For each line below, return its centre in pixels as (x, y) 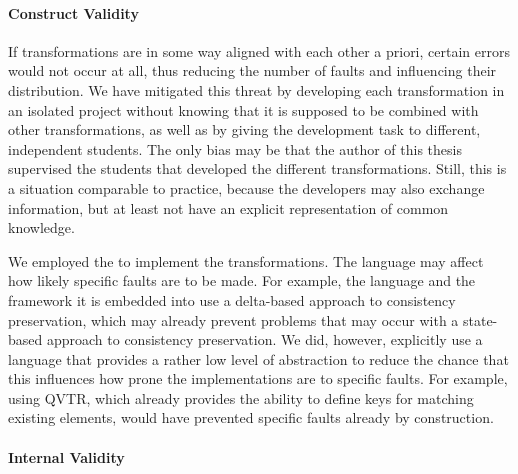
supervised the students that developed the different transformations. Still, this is (257, 168)
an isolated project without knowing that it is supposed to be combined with (243, 109)
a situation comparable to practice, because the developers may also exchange (246, 187)
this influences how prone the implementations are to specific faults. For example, (258, 378)
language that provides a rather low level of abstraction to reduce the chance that (258, 358)
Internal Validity (66, 456)
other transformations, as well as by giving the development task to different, (244, 129)
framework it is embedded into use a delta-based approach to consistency (232, 299)
